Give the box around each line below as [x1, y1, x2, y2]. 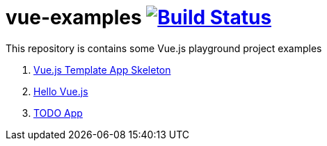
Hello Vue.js [33, 85, 88, 97]
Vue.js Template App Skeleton [33, 63, 171, 76]
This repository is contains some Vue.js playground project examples [6, 42, 322, 54]
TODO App [33, 106, 83, 119]
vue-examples [6, 6, 142, 29]
